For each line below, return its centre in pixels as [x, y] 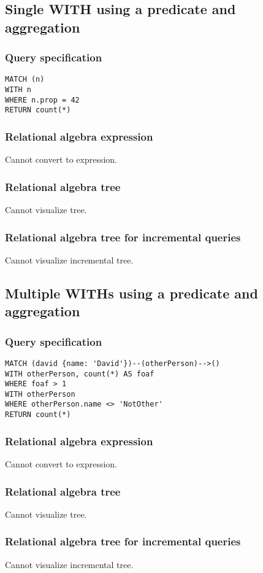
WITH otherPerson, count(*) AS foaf [80, 374]
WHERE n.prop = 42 [42, 100]
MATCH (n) [25, 80]
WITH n [18, 90]
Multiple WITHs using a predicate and [131, 293]
